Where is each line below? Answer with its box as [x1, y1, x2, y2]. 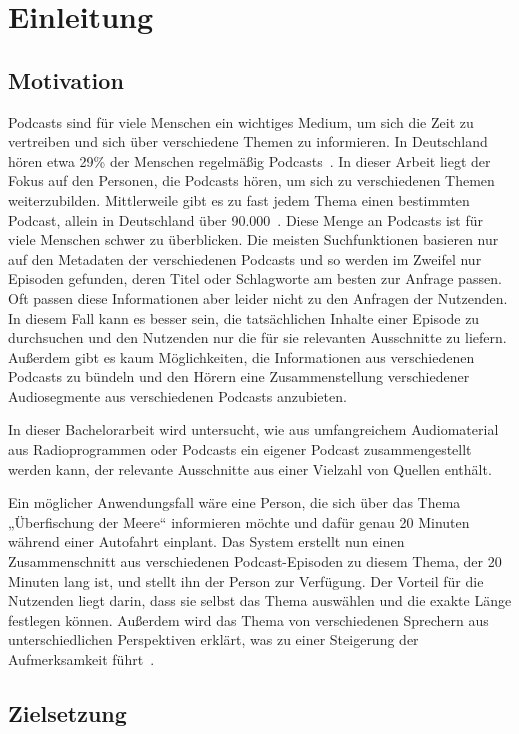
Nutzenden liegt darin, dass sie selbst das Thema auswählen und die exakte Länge [8, 590, 512, 611]
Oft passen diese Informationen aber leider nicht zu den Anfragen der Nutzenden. [8, 287, 508, 308]
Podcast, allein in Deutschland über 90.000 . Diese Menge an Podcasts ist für [8, 209, 484, 230]
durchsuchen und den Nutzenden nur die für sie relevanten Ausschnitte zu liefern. [8, 327, 507, 348]
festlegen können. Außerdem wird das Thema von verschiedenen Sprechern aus [8, 609, 489, 630]
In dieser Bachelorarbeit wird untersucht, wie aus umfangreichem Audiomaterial [8, 419, 499, 440]
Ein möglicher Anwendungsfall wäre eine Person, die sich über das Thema [8, 492, 461, 513]
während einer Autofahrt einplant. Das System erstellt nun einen [8, 531, 405, 552]
